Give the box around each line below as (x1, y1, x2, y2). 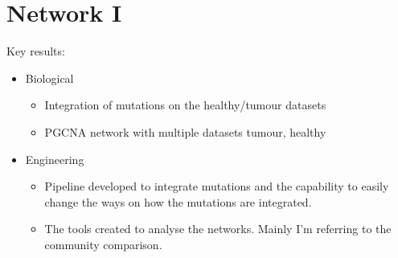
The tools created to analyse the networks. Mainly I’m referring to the (44, 220, 392, 237)
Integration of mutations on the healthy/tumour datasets (44, 96, 326, 113)
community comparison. (44, 235, 162, 252)
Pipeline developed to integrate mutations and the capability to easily (44, 178, 389, 195)
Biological (25, 69, 74, 86)
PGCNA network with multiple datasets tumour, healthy (44, 123, 326, 140)
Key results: (6, 43, 65, 59)
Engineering (25, 150, 84, 167)
